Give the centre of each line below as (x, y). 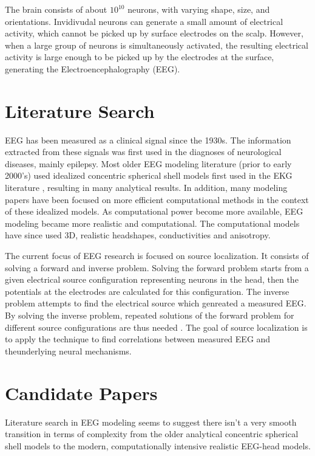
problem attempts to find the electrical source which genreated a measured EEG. (156, 303)
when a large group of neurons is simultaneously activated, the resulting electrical (157, 45)
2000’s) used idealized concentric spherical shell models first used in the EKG (149, 175)
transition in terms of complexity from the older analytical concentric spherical (152, 434)
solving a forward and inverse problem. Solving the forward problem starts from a (157, 267)
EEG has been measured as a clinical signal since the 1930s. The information (148, 140)
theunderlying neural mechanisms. (68, 351)
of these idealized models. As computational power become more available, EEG (154, 211)
